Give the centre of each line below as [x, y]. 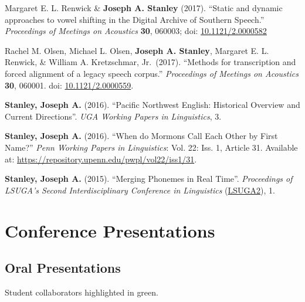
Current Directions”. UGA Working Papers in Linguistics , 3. [113, 116]
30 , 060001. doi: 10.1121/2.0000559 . [69, 85]
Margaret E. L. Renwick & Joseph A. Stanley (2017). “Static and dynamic [144, 8]
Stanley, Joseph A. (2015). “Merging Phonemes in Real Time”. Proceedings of [149, 179]
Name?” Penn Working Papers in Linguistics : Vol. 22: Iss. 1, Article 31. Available [151, 147]
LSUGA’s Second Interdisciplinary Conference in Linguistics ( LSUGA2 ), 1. [140, 190]
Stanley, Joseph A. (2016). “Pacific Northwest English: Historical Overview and [152, 105]
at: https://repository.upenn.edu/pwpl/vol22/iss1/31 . [101, 159]
